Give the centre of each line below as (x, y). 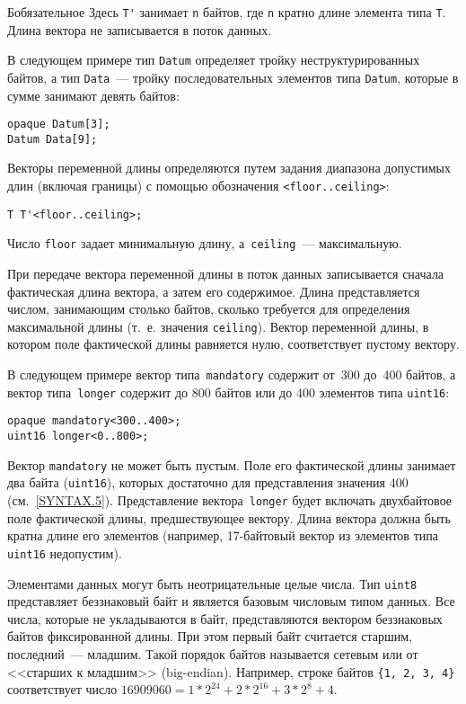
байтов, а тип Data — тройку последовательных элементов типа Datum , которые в (233, 77)
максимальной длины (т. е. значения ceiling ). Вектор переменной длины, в (218, 326)
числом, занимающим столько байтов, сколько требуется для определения (209, 309)
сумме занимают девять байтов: (93, 95)
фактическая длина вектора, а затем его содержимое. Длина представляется (214, 291)
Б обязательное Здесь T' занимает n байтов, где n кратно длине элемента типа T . (227, 12)
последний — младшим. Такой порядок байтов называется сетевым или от (213, 653)
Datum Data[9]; (53, 139)
